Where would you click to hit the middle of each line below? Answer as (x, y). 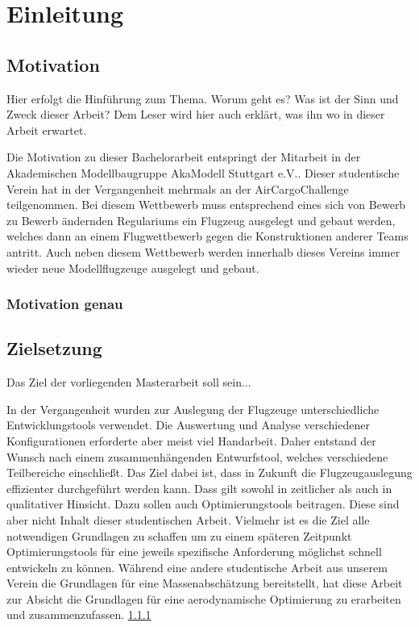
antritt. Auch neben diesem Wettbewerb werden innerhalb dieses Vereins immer (203, 251)
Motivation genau (65, 304)
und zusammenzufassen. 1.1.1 (79, 614)
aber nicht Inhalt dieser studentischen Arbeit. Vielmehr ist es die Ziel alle (188, 519)
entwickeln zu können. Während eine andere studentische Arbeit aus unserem (197, 567)
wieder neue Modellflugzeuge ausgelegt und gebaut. (133, 268)
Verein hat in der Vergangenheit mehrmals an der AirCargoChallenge (178, 188)
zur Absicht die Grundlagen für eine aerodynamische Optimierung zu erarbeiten (204, 598)
